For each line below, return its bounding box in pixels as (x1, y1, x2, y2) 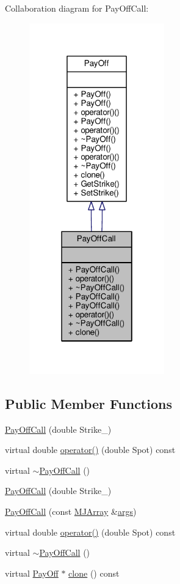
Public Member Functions (5, 394, 172, 413)
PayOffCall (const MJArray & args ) (5, 504, 137, 517)
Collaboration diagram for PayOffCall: (5, 2, 149, 14)
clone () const (68, 566, 120, 579)
